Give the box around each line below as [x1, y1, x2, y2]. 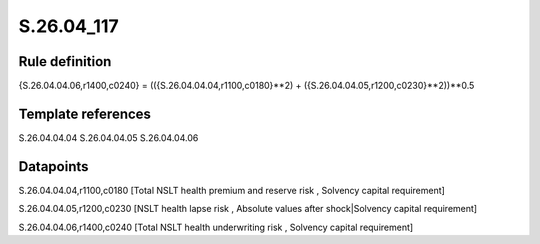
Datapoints [18, 158, 89, 175]
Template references [18, 105, 152, 122]
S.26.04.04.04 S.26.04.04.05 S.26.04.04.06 [18, 131, 199, 144]
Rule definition [18, 53, 112, 70]
